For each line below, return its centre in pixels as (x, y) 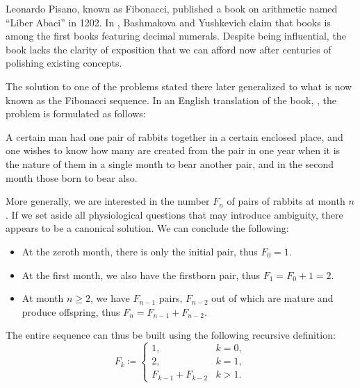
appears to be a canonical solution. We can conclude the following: (147, 228)
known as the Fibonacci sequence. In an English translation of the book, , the (171, 100)
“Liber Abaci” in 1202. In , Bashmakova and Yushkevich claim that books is (168, 22)
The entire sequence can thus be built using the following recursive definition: (171, 335)
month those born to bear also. (72, 177)
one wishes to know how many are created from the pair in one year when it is (173, 150)
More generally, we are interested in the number (108, 201)
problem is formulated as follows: (76, 113)
